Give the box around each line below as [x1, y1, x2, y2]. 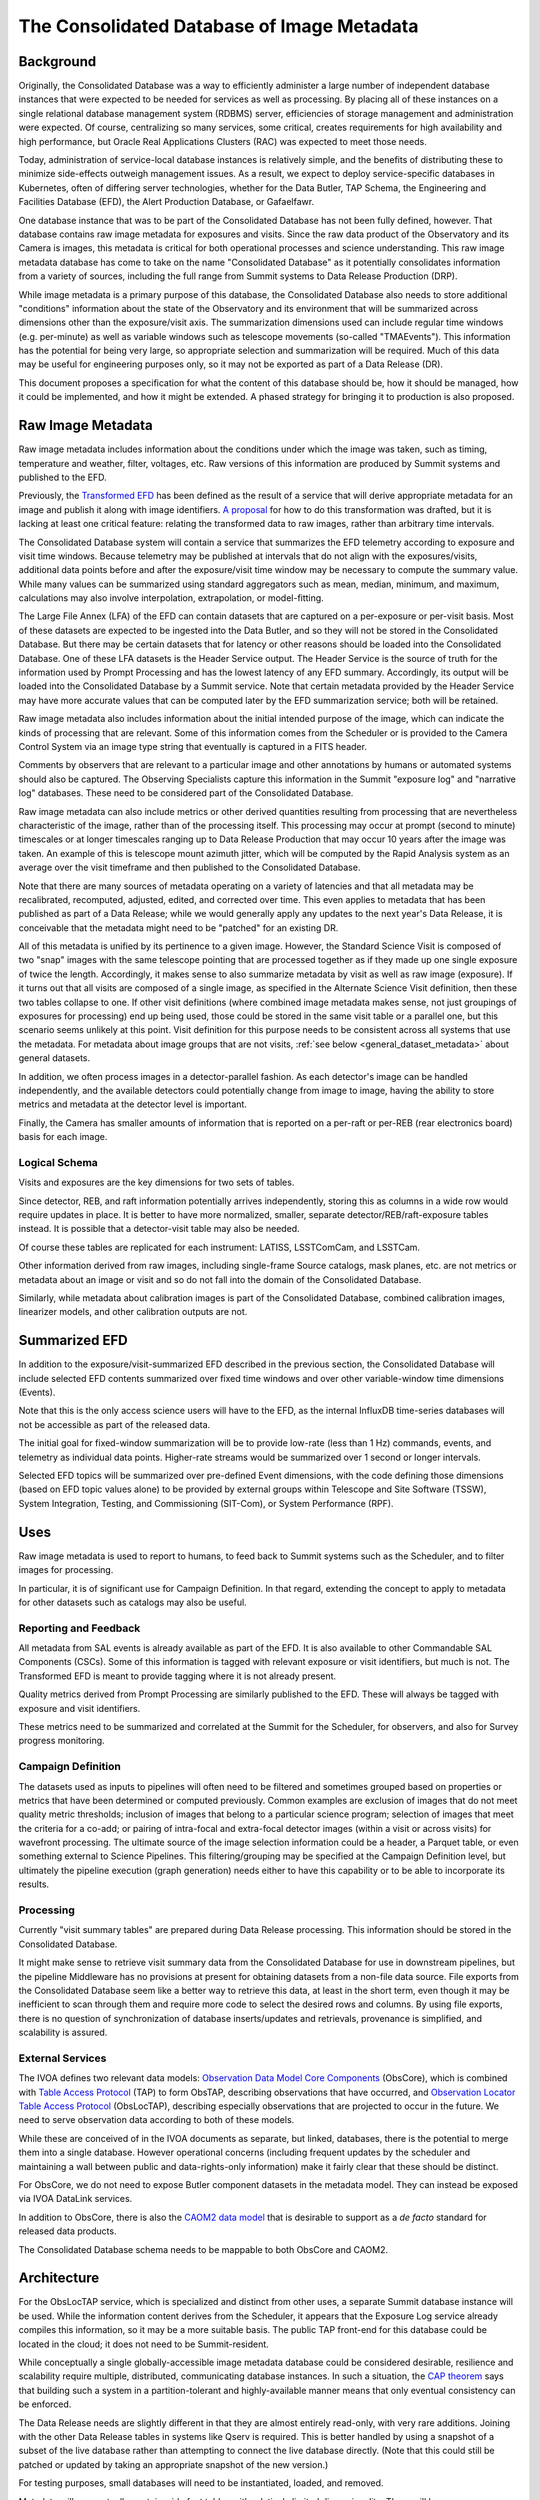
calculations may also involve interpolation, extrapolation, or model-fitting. [18, 592, 324, 604]
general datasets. [18, 1052, 91, 1064]
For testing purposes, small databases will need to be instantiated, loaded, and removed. [18, 2477, 384, 2489]
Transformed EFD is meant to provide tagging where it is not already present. [18, 1670, 337, 1682]
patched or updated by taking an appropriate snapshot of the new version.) [18, 2458, 329, 2470]
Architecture [18, 2270, 100, 2287]
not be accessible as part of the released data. [18, 1418, 211, 1430]
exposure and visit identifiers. [18, 1702, 141, 1714]
